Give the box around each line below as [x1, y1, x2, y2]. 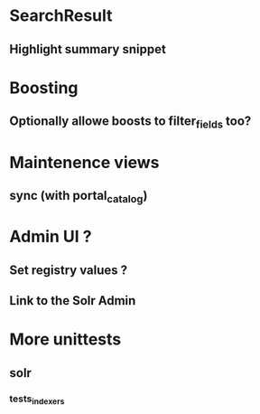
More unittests [9, 329, 122, 350]
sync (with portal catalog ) [9, 187, 148, 206]
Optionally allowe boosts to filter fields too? [9, 114, 252, 131]
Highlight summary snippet [9, 42, 167, 57]
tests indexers [9, 392, 65, 407]
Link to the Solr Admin [9, 293, 136, 308]
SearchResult [9, 5, 113, 26]
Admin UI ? [9, 227, 92, 247]
